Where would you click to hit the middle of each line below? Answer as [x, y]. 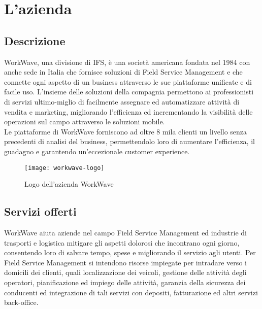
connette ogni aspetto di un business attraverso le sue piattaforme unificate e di [128, 81]
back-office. [21, 302]
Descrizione [35, 40]
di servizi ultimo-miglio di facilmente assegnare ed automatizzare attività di [122, 101]
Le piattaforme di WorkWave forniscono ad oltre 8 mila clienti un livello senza [126, 131]
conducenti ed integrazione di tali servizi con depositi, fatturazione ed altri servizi [131, 292]
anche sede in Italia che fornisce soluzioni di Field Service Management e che [123, 72]
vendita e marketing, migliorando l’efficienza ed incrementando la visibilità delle [128, 111]
